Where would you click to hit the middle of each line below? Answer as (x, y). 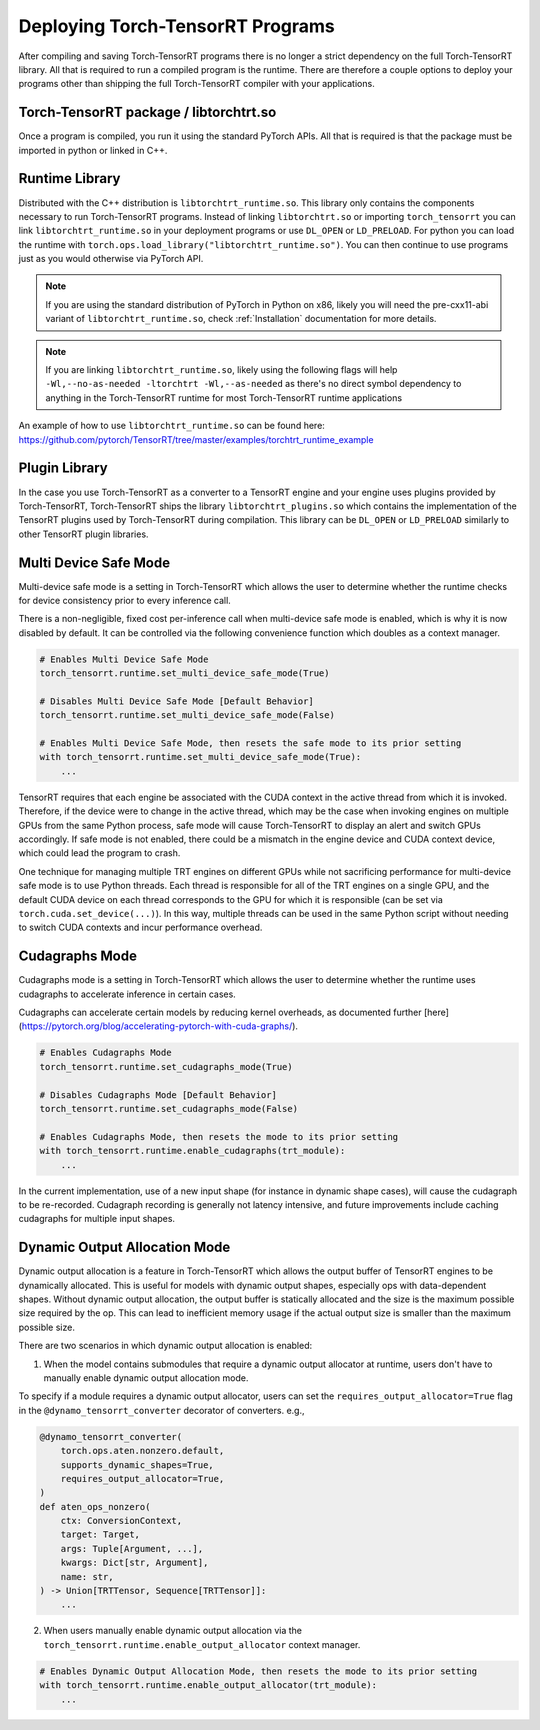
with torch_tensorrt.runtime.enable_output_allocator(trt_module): (208, 1685)
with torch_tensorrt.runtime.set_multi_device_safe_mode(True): (200, 757)
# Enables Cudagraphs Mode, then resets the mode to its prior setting (219, 1136)
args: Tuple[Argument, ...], (132, 1548)
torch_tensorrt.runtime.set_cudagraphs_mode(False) (169, 1108)
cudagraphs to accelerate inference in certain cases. (127, 994)
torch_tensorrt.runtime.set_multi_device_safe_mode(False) (187, 715)
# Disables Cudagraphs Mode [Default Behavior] (158, 1094)
